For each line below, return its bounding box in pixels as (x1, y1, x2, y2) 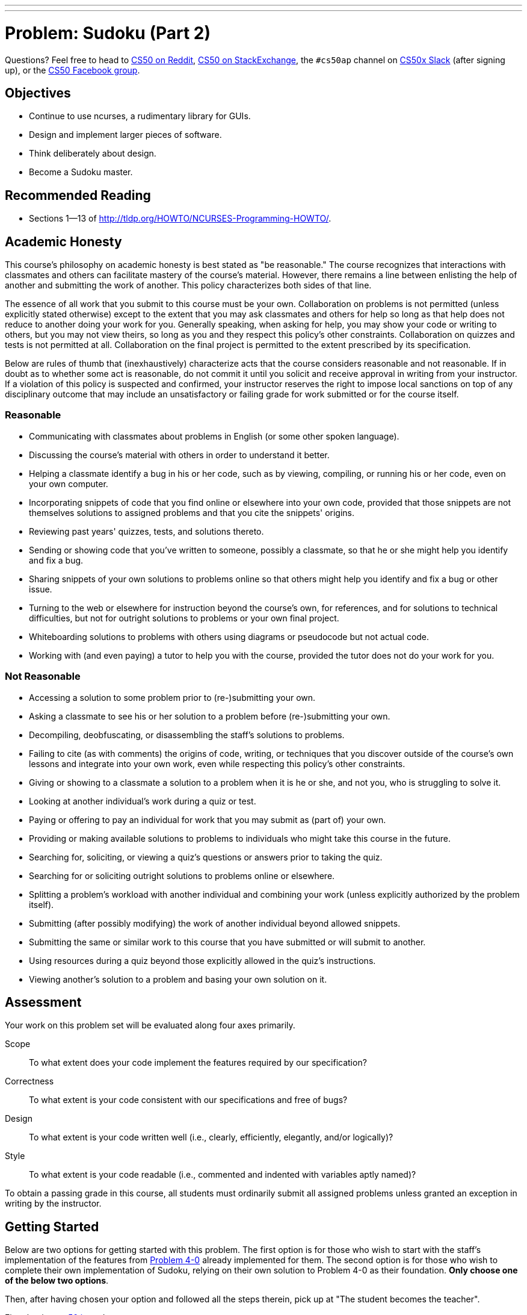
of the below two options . (5, 1275, 109, 1286)
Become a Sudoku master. (29, 167, 133, 178)
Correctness (5, 1076, 54, 1087)
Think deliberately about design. (29, 148, 156, 159)
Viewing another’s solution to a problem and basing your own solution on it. (29, 974, 327, 984)
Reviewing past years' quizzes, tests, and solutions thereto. (29, 526, 264, 536)
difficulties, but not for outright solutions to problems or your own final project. (29, 612, 339, 623)
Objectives (5, 85, 71, 101)
